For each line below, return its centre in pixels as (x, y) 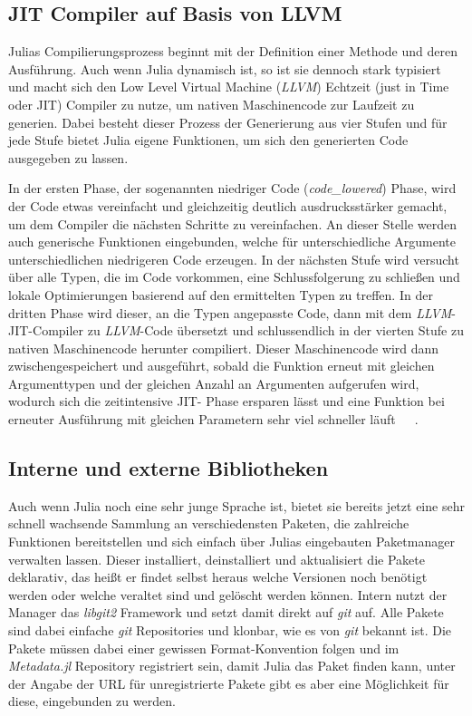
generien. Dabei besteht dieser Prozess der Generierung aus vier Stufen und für (228, 122)
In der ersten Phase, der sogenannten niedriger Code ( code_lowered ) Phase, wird (232, 188)
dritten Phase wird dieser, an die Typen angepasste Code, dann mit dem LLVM (230, 312)
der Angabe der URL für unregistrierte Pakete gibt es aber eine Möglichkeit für (229, 683)
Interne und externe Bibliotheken (169, 468)
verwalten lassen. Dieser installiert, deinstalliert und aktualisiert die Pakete (217, 559)
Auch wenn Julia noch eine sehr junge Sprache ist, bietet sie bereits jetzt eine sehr (236, 505)
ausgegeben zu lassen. (68, 157)
